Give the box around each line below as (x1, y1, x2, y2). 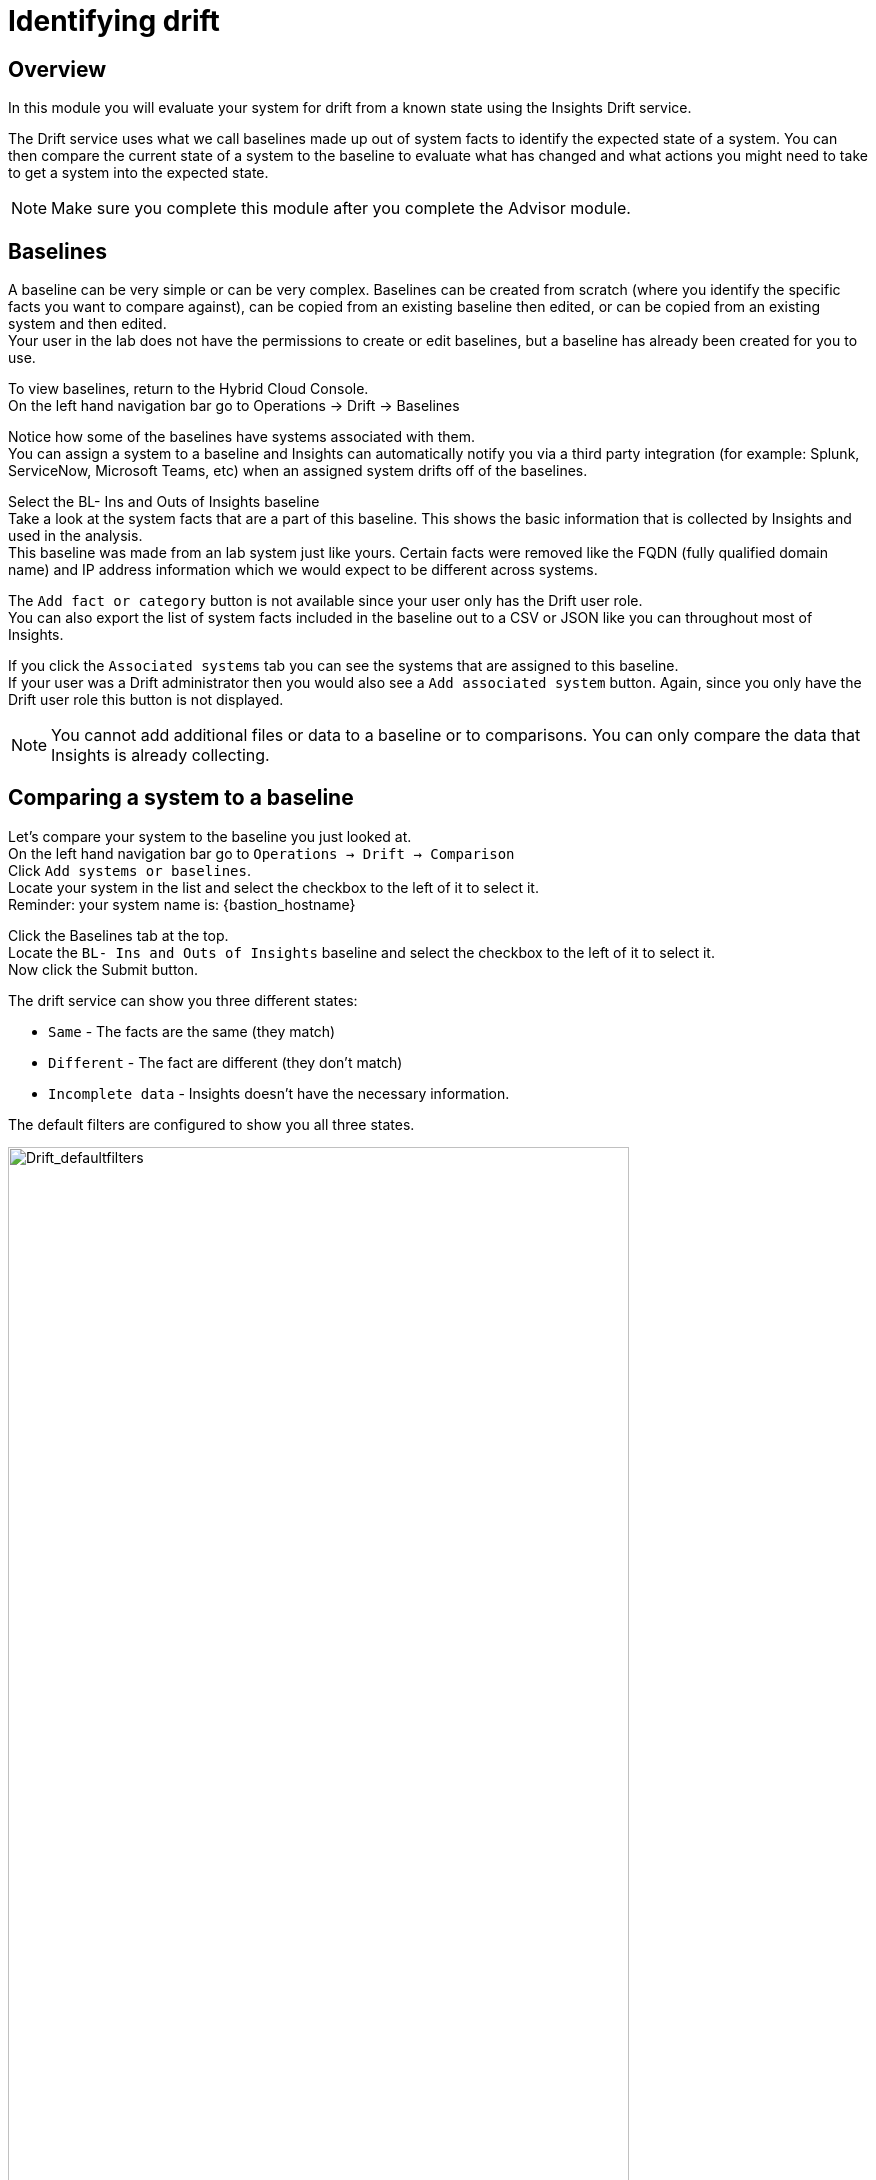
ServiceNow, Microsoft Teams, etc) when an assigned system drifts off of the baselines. (8, 462, 588, 480)
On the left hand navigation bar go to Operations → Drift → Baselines (8, 397, 460, 415)
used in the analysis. (8, 527, 143, 545)
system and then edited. (8, 315, 167, 333)
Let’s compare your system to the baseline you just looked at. (8, 827, 412, 845)
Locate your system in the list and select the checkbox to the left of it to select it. (8, 878, 539, 896)
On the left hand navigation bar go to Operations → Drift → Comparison (8, 844, 515, 862)
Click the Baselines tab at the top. (8, 926, 229, 944)
